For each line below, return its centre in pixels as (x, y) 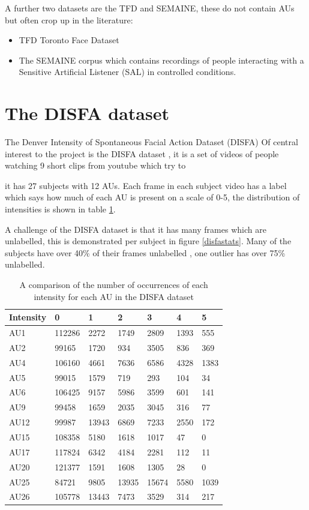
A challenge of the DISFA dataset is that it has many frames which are (136, 229)
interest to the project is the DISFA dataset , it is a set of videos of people (142, 153)
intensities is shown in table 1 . (60, 209)
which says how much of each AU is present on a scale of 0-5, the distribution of (152, 197)
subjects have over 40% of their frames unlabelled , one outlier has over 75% (145, 252)
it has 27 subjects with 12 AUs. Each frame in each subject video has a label (146, 185)
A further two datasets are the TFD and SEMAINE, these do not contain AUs (150, 8)
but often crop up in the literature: (69, 19)
